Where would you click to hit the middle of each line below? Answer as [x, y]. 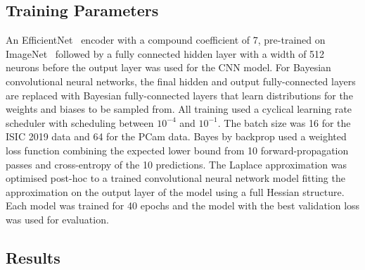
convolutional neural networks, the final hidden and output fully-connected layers [181, 81]
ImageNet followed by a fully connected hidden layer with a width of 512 [165, 53]
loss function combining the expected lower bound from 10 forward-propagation [177, 150]
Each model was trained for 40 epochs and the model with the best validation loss [183, 205]
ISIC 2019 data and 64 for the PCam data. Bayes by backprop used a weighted [176, 136]
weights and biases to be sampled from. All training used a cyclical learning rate [179, 109]
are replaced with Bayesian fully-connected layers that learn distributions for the [179, 95]
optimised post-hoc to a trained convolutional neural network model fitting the [175, 178]
